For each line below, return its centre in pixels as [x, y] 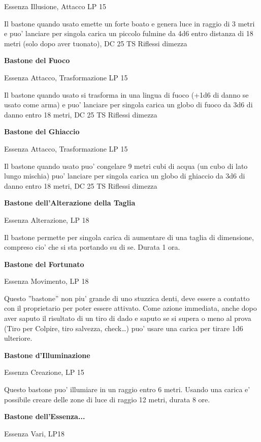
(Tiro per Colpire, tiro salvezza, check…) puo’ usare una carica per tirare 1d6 [124, 328]
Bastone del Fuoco [37, 60]
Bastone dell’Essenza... [45, 416]
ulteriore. [18, 338]
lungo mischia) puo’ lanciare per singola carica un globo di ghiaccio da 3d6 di [125, 176]
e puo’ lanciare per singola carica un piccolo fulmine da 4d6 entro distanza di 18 [129, 33]
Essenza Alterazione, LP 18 [47, 219]
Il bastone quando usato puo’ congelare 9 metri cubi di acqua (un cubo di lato [126, 166]
